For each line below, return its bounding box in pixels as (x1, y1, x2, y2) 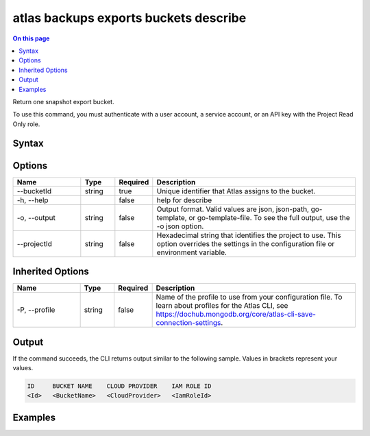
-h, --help (16, 195, 49, 205)
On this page (12, 34, 50, 43)
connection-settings (156, 318, 221, 328)
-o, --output (16, 213, 56, 222)
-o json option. (156, 221, 204, 231)
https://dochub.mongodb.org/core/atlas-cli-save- (156, 309, 317, 319)
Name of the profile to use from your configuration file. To (156, 292, 343, 302)
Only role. (12, 120, 40, 128)
